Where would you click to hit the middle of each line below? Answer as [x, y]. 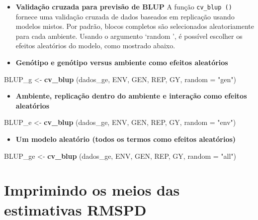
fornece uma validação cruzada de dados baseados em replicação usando [125, 16]
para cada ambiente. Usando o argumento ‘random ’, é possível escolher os [129, 36]
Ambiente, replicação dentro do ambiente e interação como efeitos [131, 96]
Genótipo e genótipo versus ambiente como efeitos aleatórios [122, 62]
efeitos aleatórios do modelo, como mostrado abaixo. [95, 46]
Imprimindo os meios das [92, 190]
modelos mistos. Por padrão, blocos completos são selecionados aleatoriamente [135, 26]
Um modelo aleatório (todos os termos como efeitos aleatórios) [126, 139]
